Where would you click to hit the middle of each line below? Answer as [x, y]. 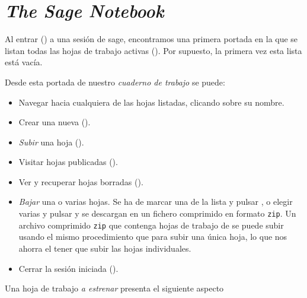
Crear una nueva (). [55, 122]
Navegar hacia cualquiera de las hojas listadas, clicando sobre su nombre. [151, 102]
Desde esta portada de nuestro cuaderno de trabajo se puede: [115, 82]
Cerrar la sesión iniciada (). [68, 268]
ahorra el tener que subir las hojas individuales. [105, 248]
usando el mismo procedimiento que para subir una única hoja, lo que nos [153, 237]
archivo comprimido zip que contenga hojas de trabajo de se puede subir [151, 225]
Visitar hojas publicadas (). [68, 162]
